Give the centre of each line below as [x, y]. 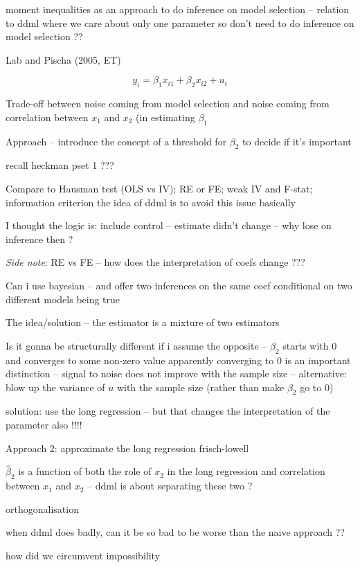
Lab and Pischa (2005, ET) [63, 59]
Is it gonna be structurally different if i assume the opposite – [136, 345]
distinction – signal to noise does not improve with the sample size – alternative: [176, 373]
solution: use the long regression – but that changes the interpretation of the [168, 411]
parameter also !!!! [44, 425]
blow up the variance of [55, 387]
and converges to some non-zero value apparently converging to [140, 360]
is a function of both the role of [85, 471]
